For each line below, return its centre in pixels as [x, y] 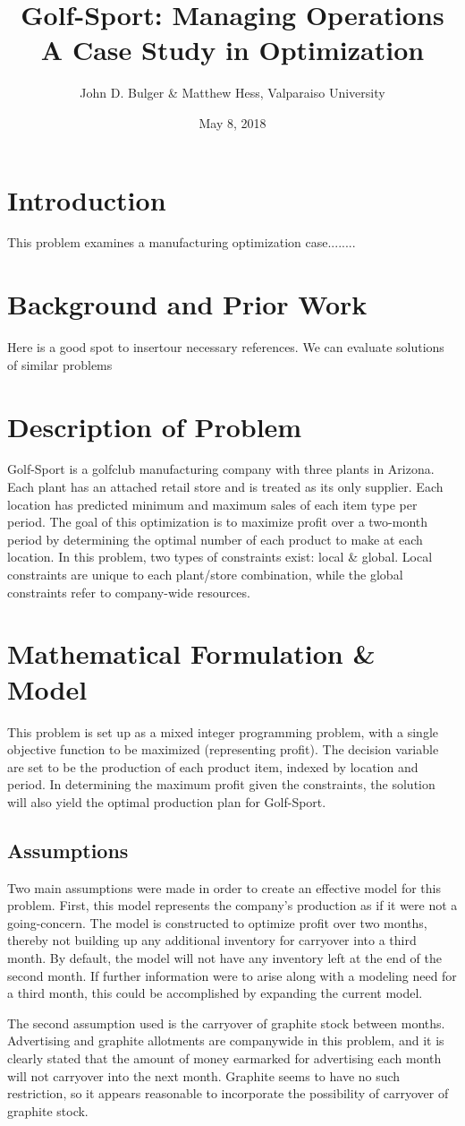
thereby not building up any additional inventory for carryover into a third [212, 940]
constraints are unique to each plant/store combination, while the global [205, 575]
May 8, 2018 [232, 122]
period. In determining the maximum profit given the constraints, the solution [221, 784]
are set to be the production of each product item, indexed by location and [213, 766]
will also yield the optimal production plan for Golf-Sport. [167, 801]
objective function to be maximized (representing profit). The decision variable [223, 749]
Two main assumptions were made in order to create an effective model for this [224, 887]
